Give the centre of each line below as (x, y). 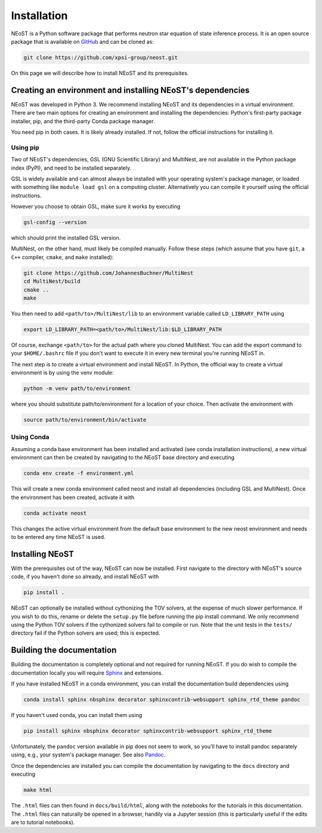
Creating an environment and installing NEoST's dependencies (130, 90)
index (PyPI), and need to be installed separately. (71, 168)
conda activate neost (55, 513)
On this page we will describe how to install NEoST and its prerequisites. (100, 73)
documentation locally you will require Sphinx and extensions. (87, 673)
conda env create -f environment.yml (79, 473)
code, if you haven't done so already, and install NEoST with (85, 577)
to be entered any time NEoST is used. (58, 537)
